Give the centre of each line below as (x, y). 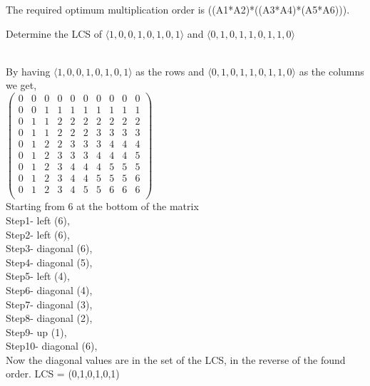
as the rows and (170, 71)
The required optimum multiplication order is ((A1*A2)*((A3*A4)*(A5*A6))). (178, 9)
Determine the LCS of (54, 33)
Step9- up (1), (36, 332)
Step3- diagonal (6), (49, 248)
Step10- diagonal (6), (52, 346)
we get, (21, 85)
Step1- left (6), (38, 220)
